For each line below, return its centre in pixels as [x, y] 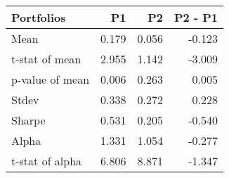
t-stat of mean [46, 59]
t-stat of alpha [47, 161]
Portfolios [39, 17]
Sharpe [28, 120]
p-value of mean [51, 79]
